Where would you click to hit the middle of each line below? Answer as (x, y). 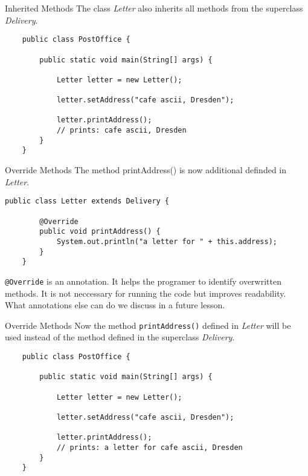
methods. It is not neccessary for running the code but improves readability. (146, 293)
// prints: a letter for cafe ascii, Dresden (149, 447)
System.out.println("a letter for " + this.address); (167, 241)
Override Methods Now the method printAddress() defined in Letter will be (148, 325)
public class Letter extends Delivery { (87, 201)
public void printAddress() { (100, 232)
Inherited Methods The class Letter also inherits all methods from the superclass (154, 8)
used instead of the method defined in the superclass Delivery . (120, 337)
